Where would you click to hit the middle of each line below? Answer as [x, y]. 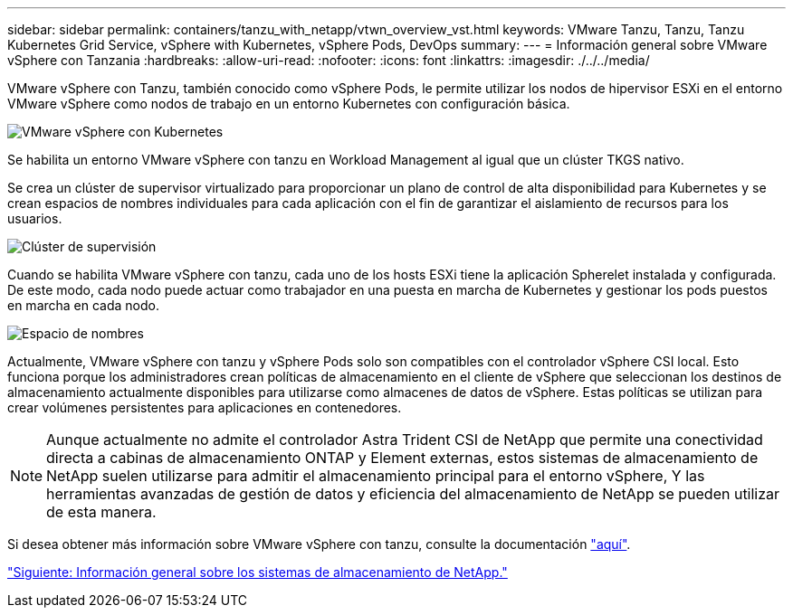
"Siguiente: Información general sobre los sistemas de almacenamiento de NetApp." [258, 572]
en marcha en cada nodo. [84, 305]
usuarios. [35, 218]
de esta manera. [101, 512]
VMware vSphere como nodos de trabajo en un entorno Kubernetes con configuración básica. [289, 104]
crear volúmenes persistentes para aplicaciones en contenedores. [205, 407]
